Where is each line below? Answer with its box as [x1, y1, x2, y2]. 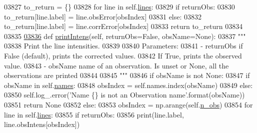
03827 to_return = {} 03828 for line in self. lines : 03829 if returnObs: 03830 [4, 1, 235, 11]
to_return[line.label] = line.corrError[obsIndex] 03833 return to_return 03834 [4, 21, 243, 31]
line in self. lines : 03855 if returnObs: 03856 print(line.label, [4, 109, 184, 119]
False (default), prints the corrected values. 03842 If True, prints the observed [4, 50, 242, 60]
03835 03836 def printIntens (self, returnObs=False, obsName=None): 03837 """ [4, 30, 246, 41]
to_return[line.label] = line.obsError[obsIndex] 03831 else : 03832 [4, 11, 202, 21]
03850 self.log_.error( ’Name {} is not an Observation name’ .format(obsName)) [4, 89, 245, 100]
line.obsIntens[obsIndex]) [4, 119, 80, 129]
